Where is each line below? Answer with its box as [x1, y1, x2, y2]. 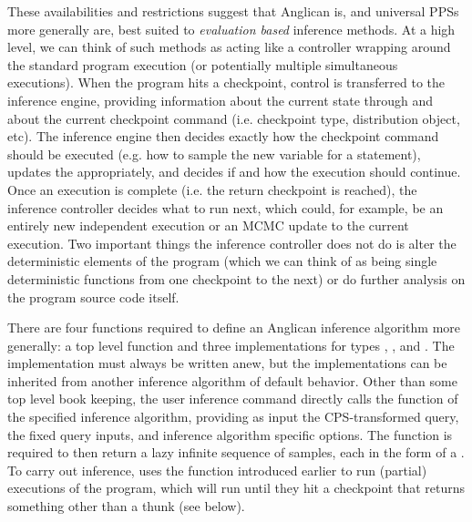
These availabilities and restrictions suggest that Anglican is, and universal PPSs [7, 2, 459, 20]
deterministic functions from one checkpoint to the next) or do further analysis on [7, 269, 466, 288]
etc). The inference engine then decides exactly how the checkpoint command [7, 127, 439, 146]
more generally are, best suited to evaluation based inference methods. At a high [7, 19, 456, 38]
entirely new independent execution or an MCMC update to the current [7, 216, 409, 235]
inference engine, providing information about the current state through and [7, 90, 434, 109]
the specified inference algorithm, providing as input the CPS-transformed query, [7, 407, 459, 426]
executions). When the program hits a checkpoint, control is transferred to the [7, 73, 446, 92]
